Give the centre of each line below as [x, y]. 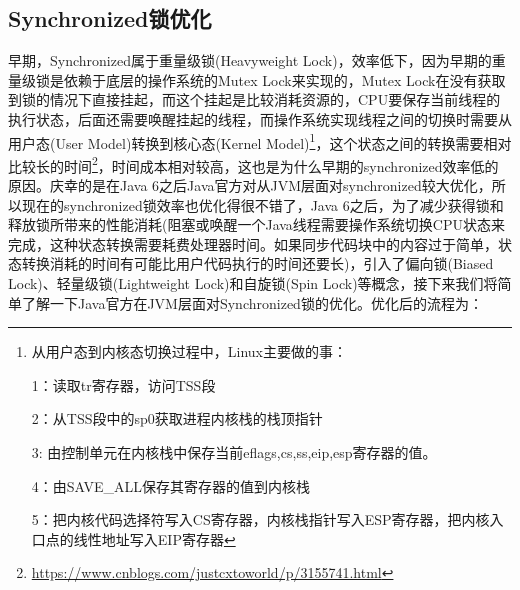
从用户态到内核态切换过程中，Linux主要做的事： [189, 351]
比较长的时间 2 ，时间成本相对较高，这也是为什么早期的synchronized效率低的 [253, 164]
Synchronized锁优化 [110, 18]
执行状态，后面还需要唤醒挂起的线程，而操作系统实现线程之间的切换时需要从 [260, 118]
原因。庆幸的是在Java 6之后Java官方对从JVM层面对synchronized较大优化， [250, 185]
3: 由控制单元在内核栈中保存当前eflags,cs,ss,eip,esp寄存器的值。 [234, 452]
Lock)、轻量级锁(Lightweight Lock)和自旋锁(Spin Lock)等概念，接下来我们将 [253, 283]
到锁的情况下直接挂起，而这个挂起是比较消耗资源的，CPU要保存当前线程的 [254, 99]
